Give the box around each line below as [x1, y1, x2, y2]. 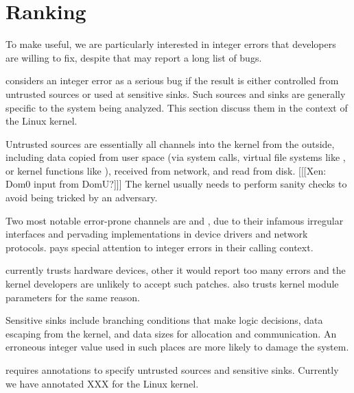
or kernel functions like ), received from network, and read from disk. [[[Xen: [5, 163, 327, 177]
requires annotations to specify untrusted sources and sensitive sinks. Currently [5, 363, 339, 377]
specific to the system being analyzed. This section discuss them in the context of [5, 100, 348, 114]
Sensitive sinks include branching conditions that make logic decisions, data [5, 313, 323, 327]
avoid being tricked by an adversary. [5, 190, 158, 205]
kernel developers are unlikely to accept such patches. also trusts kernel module [5, 277, 339, 291]
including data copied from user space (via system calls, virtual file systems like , [5, 150, 346, 164]
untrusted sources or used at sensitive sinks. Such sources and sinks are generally [5, 86, 346, 101]
